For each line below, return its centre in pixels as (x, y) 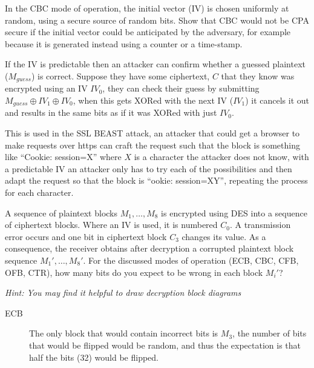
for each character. (39, 192)
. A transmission (260, 225)
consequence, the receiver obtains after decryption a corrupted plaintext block (149, 248)
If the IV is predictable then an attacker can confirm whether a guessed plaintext (155, 64)
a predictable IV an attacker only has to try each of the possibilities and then (149, 168)
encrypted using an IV (46, 88)
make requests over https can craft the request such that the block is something (152, 145)
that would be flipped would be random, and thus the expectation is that (165, 345)
